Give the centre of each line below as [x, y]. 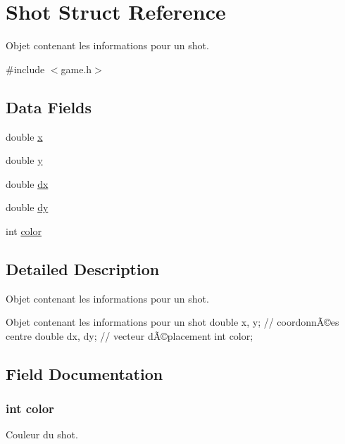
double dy [27, 207]
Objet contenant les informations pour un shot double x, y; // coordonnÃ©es [172, 322]
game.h [76, 69]
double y [24, 160]
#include [25, 69]
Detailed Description [83, 268]
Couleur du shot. [42, 435]
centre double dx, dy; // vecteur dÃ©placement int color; [130, 335]
